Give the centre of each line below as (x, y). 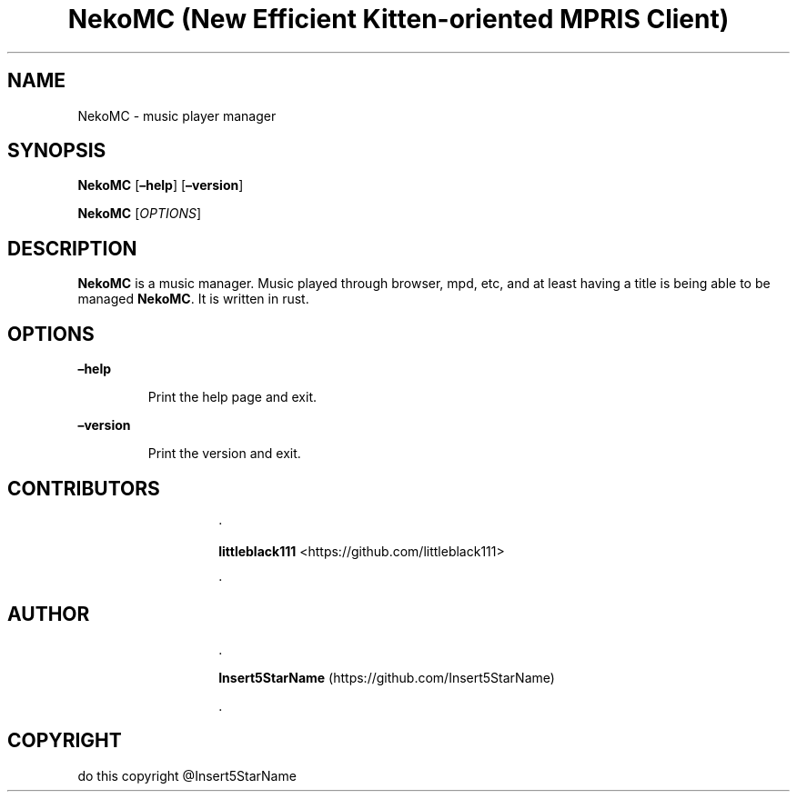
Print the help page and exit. (232, 397)
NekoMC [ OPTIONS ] (140, 214)
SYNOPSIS (57, 151)
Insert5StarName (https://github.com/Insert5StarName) (387, 677)
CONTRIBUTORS (84, 488)
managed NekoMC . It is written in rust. (193, 299)
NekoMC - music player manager (177, 115)
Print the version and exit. (224, 454)
